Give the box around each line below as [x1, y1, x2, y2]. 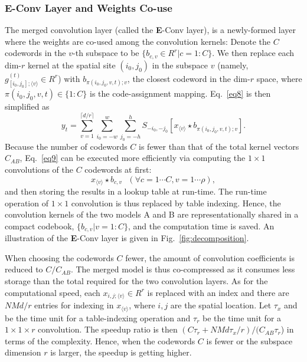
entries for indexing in [34, 299, 114, 311]
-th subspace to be [73, 47, 139, 59]
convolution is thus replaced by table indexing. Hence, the [71, 196, 281, 209]
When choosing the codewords [5, 251, 114, 264]
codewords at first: [84, 163, 152, 175]
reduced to [5, 263, 43, 275]
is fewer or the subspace [206, 334, 293, 347]
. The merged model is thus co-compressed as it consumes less [70, 263, 295, 275]
